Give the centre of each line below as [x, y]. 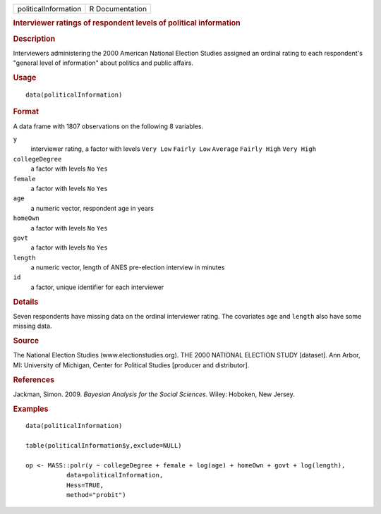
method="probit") [96, 495]
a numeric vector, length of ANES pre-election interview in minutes [128, 267]
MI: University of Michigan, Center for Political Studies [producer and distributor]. [131, 365]
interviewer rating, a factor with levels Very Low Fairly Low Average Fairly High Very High [174, 149]
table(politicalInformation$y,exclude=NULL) [104, 446]
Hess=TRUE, [85, 485]
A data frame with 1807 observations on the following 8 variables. [108, 126]
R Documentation [118, 9]
